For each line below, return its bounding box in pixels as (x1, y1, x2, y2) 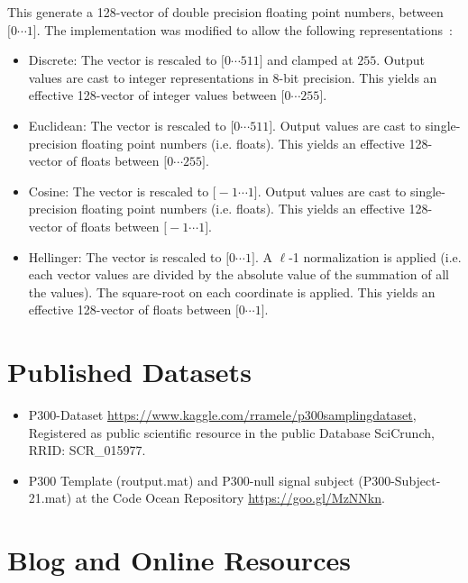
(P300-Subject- (358, 470, 441, 489)
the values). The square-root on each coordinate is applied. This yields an (28, 282, 436, 301)
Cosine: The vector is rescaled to (28, 181, 209, 200)
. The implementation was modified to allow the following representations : (36, 20, 453, 39)
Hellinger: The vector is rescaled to (28, 247, 222, 266)
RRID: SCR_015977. (28, 441, 146, 460)
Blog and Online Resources (7, 542, 351, 578)
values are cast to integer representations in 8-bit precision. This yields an (28, 68, 437, 87)
